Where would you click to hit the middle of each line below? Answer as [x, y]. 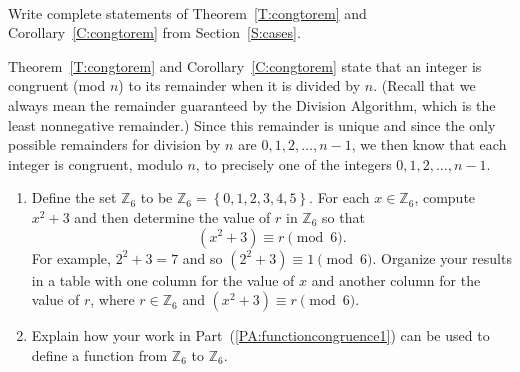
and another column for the [396, 279]
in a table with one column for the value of [163, 279]
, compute [445, 197]
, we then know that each [429, 144]
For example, [71, 257]
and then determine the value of [172, 216]
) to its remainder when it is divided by [239, 85]
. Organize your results [442, 257]
